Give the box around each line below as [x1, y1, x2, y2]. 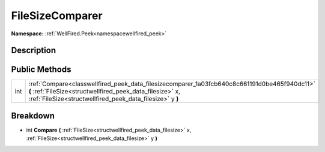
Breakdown [11, 111, 55, 121]
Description [11, 45, 56, 56]
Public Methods [11, 65, 71, 75]
